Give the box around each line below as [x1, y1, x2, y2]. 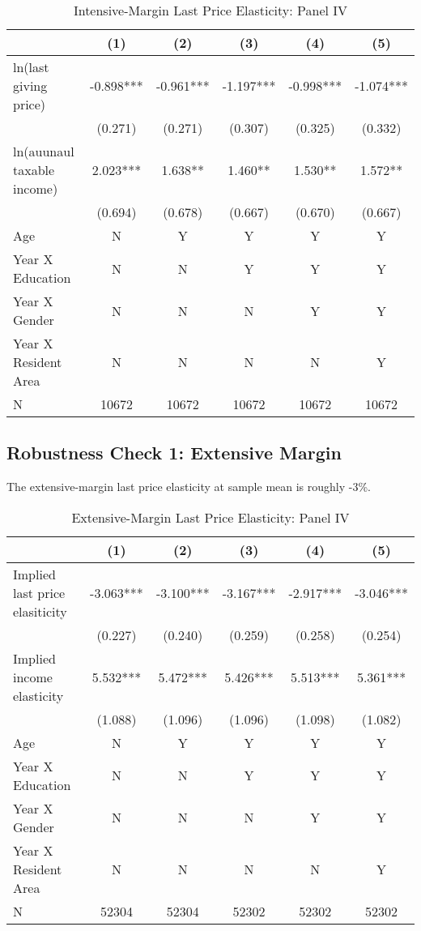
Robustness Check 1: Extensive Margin [6, 440, 342, 465]
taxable [13, 160, 55, 179]
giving [13, 76, 48, 95]
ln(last [13, 58, 49, 76]
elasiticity [13, 601, 67, 621]
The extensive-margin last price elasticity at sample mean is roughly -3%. [6, 478, 372, 495]
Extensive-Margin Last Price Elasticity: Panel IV [71, 507, 350, 527]
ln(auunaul [13, 142, 74, 160]
